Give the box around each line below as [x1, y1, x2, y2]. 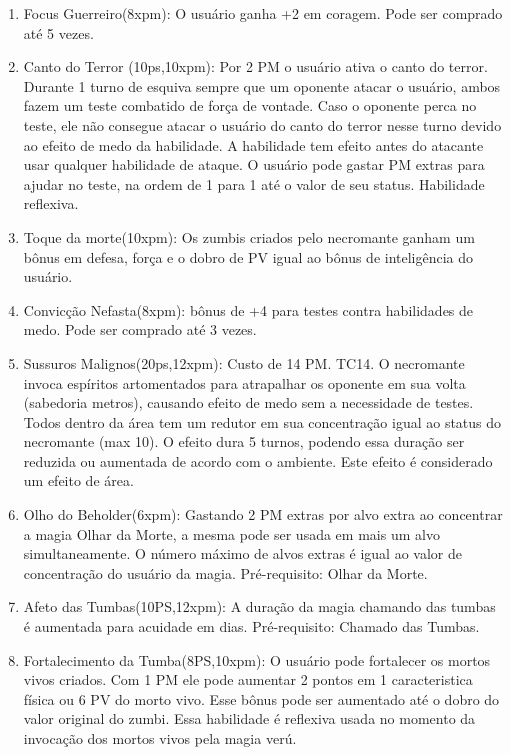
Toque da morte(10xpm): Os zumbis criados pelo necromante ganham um [23, 226, 475, 247]
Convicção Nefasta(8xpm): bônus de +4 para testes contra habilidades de [23, 299, 474, 320]
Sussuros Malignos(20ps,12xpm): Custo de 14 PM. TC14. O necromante [23, 352, 465, 373]
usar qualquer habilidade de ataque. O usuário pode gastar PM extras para [23, 154, 485, 175]
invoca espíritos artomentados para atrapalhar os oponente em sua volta [23, 372, 466, 393]
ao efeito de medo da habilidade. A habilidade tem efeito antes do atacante [23, 134, 484, 155]
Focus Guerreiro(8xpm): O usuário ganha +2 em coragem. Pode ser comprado [23, 3, 503, 23]
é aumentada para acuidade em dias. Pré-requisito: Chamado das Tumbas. [23, 616, 480, 637]
